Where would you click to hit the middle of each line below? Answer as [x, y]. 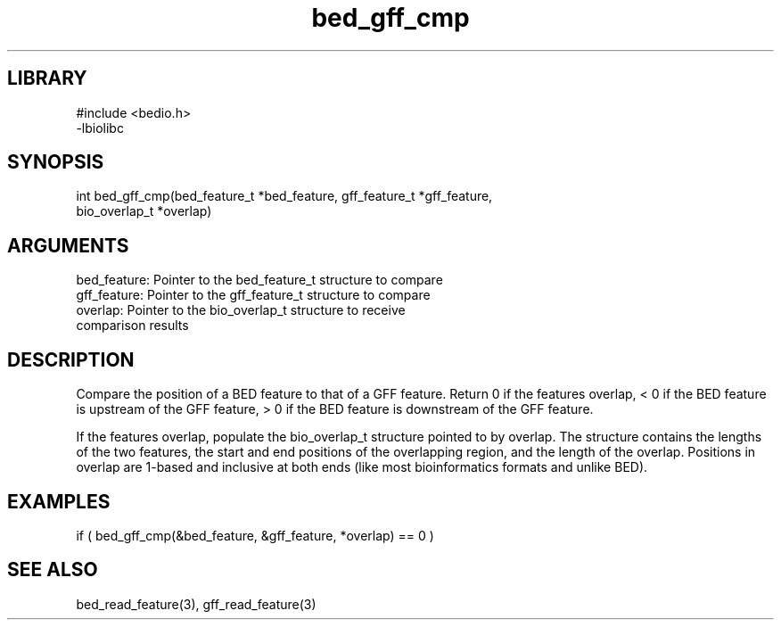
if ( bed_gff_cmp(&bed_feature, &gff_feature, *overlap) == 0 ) [255, 535]
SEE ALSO [53, 570]
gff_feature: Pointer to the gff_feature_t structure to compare [253, 295]
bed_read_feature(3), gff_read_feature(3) [196, 604]
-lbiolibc [100, 128]
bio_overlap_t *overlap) [144, 211]
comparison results [132, 326]
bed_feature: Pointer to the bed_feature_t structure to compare [259, 280]
